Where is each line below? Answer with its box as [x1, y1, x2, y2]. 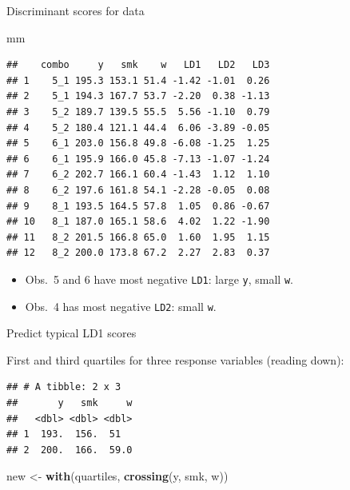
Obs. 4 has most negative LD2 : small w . [25, 297, 217, 314]
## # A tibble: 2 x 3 [6, 381, 121, 393]
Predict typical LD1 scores [6, 325, 137, 341]
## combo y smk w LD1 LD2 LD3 [6, 59, 270, 71]
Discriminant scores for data [6, 2, 145, 18]
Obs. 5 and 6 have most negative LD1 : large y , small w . [25, 270, 293, 287]
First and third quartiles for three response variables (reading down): [6, 351, 344, 368]
